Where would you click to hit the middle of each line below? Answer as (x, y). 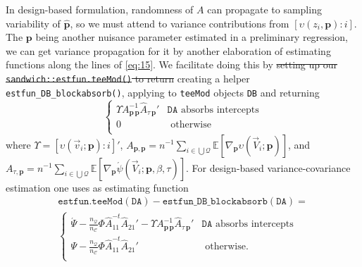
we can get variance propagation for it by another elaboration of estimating (168, 50)
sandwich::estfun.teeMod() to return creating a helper (128, 78)
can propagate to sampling (264, 9)
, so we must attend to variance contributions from (180, 23)
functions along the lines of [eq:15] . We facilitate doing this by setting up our (171, 64)
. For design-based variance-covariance (268, 167)
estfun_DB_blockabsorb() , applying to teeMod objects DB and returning (163, 92)
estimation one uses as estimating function (97, 187)
